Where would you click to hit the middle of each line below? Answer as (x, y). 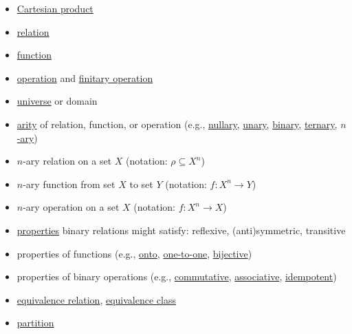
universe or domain (57, 101)
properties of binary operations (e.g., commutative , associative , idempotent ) (177, 276)
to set (141, 184)
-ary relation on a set (67, 161)
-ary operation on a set (71, 207)
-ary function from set (69, 184)
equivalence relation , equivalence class (96, 299)
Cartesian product (55, 8)
